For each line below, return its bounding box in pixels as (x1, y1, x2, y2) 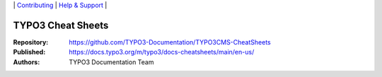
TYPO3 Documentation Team (69, 57, 154, 66)
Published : (13, 48, 46, 57)
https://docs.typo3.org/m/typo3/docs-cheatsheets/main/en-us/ (69, 48, 255, 57)
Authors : (13, 57, 40, 66)
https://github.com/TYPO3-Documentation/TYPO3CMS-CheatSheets (69, 37, 272, 46)
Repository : (13, 37, 49, 46)
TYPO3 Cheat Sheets (13, 19, 109, 31)
